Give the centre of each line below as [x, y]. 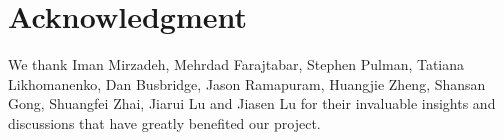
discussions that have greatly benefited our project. [164, 122]
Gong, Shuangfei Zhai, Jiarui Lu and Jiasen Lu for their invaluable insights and [252, 103]
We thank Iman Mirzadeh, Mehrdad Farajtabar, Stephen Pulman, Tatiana [236, 64]
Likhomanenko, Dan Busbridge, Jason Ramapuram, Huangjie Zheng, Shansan [247, 83]
